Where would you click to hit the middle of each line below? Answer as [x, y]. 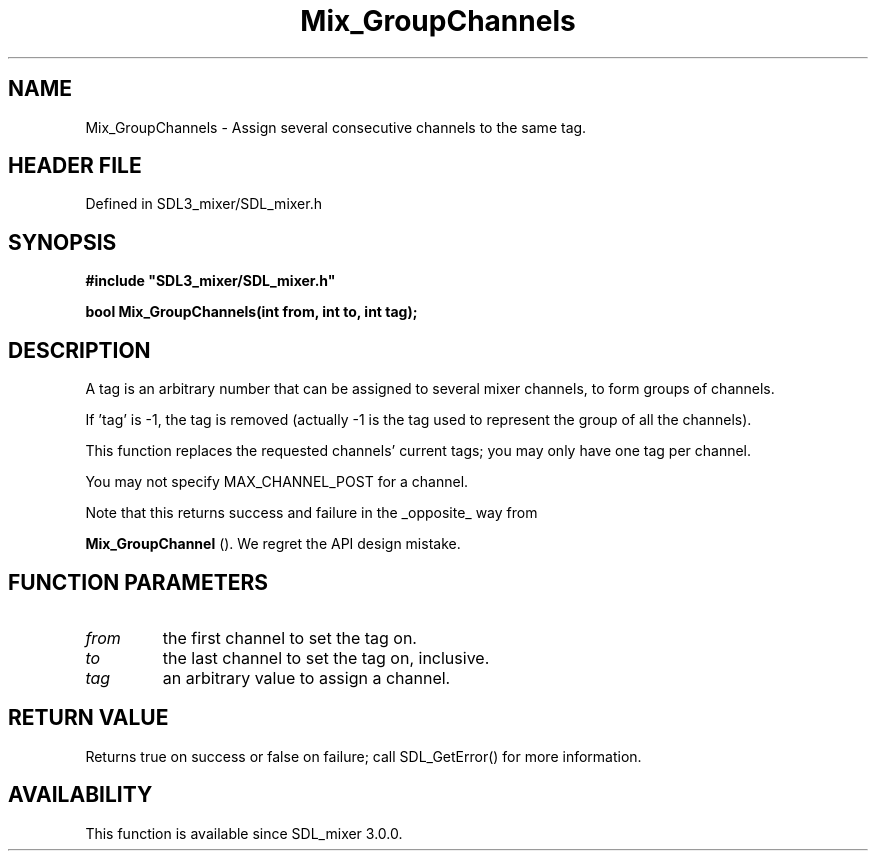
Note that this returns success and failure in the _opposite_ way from [311, 513]
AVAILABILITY [80, 795]
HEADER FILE [75, 166]
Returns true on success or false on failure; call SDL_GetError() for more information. [363, 756]
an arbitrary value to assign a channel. [306, 677]
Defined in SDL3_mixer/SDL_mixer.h [203, 204]
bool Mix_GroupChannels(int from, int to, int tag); [251, 312]
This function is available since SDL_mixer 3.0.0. [244, 833]
